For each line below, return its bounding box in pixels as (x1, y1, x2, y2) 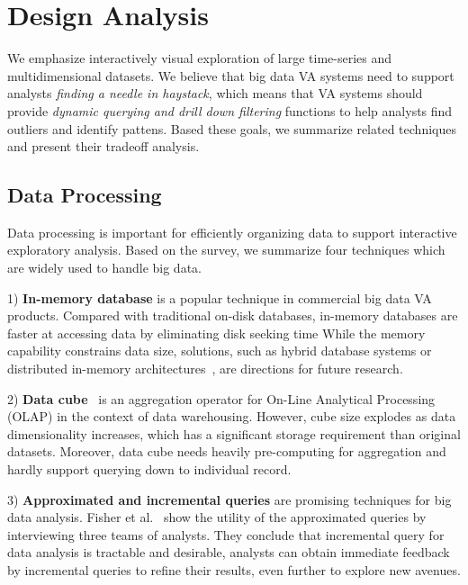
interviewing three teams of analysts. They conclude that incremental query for (7, 525, 445, 544)
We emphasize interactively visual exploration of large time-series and (7, 49, 392, 67)
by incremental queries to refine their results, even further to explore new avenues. (7, 560, 461, 579)
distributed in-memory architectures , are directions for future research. (7, 359, 403, 378)
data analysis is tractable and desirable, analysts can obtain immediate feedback (7, 543, 450, 562)
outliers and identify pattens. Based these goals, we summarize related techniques (7, 119, 456, 138)
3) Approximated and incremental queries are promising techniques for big (7, 490, 452, 508)
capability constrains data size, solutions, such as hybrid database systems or (7, 341, 432, 360)
